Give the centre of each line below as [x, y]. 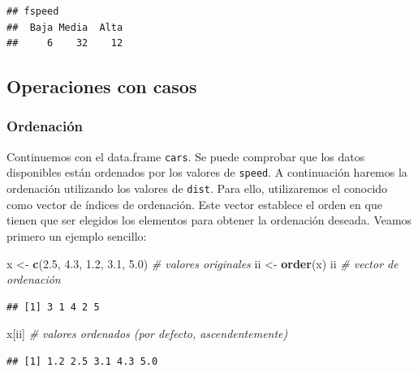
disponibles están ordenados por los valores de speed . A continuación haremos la [207, 172]
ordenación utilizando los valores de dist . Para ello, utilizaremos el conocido [197, 188]
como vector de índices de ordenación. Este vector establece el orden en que [194, 204]
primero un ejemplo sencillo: [77, 235]
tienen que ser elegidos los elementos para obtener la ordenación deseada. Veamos [209, 220]
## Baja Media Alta [65, 27]
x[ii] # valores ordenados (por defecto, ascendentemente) [147, 334]
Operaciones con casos [102, 86]
